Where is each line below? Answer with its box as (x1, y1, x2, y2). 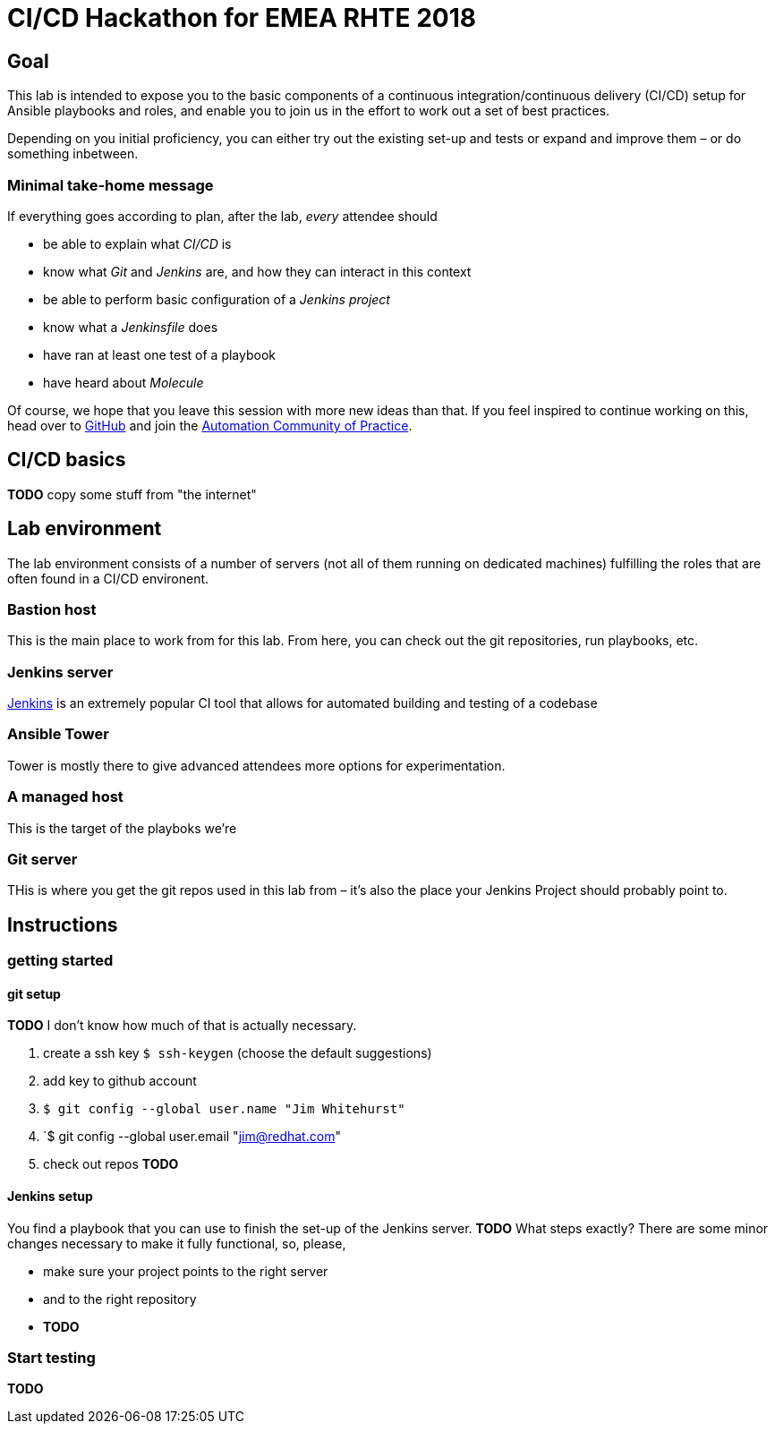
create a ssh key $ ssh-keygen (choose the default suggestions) (43, 1045, 432, 1061)
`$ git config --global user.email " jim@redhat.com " (43, 1129, 341, 1145)
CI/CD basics (7, 448, 126, 472)
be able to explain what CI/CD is (43, 235, 232, 251)
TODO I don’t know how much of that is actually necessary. (7, 1018, 357, 1034)
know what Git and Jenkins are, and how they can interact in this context (43, 263, 472, 279)
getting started (7, 951, 114, 970)
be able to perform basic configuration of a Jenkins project (43, 291, 390, 307)
